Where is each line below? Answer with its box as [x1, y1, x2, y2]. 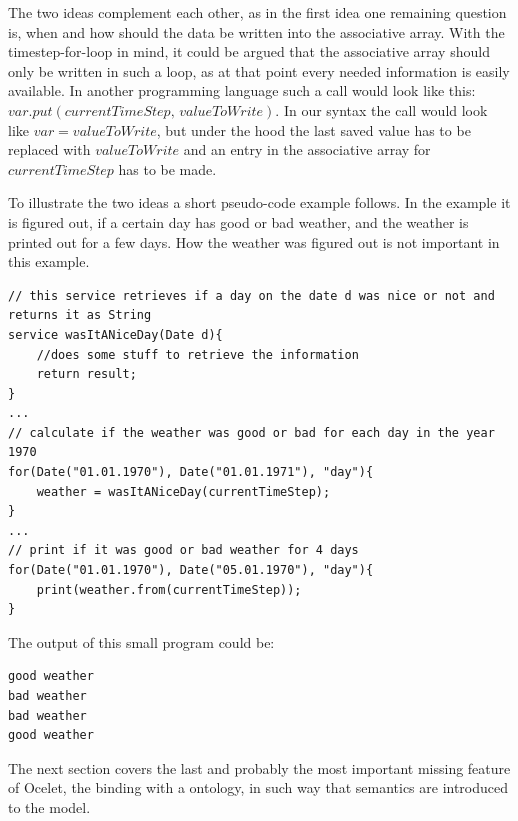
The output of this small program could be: [8, 631, 275, 652]
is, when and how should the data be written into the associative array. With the [8, 21, 505, 42]
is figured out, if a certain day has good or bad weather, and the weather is [8, 211, 469, 232]
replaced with [8, 139, 91, 160]
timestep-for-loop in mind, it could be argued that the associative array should [8, 41, 490, 62]
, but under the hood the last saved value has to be [156, 119, 471, 140]
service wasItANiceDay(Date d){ [8, 327, 223, 342]
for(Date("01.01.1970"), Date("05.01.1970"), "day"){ [8, 563, 374, 578]
